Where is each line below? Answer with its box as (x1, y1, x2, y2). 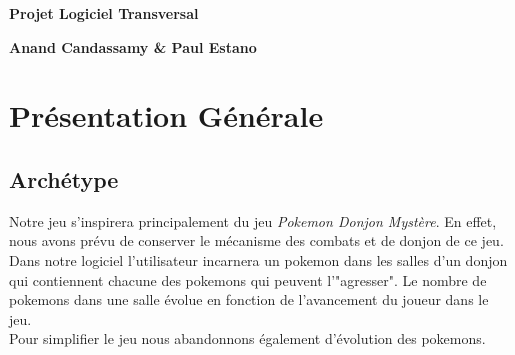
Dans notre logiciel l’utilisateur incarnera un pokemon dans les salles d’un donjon (9, 249, 508, 270)
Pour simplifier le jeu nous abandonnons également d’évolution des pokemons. (9, 328, 486, 349)
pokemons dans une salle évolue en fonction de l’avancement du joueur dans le (9, 289, 489, 310)
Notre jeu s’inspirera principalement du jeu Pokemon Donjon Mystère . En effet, (9, 210, 497, 231)
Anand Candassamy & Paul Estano (9, 36, 257, 57)
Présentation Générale (9, 95, 324, 136)
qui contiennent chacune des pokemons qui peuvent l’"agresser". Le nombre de (9, 269, 487, 290)
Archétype (9, 163, 119, 194)
